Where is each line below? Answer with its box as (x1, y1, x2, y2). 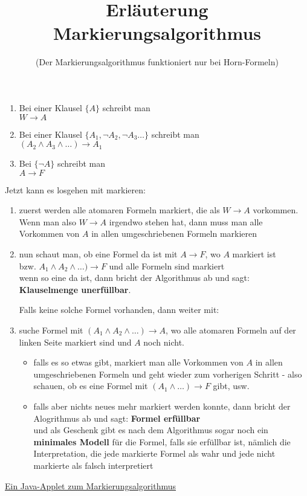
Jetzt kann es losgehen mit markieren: (5, 183, 146, 196)
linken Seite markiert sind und (19, 335, 132, 348)
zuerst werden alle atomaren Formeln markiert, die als (19, 204, 220, 216)
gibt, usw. (213, 379, 250, 392)
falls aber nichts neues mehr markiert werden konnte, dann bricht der (33, 400, 291, 412)
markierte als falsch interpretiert (33, 459, 153, 471)
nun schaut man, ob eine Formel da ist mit (19, 248, 178, 260)
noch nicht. (143, 335, 184, 348)
